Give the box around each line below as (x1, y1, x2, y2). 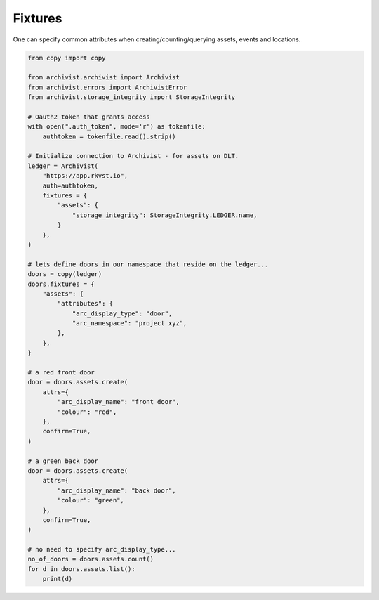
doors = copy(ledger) (27, 270, 102, 278)
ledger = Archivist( (27, 162, 98, 170)
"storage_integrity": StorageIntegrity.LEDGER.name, (72, 211, 258, 219)
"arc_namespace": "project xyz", (72, 320, 187, 327)
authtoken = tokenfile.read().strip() (42, 132, 176, 141)
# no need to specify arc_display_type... (27, 545, 176, 554)
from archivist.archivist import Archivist (27, 74, 180, 81)
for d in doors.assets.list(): (27, 565, 136, 573)
